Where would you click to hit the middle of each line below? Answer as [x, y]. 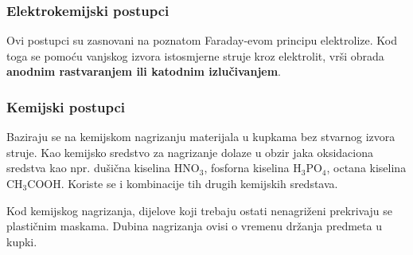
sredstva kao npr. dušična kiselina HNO [103, 168]
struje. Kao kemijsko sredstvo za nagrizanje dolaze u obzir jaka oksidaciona [190, 152]
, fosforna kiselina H [253, 168]
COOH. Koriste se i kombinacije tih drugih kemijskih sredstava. [183, 183]
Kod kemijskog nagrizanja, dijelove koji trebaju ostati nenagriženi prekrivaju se [200, 210]
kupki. [22, 241]
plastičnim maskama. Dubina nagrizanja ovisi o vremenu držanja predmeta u [194, 226]
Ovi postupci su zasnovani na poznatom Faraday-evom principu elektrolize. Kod [202, 40]
